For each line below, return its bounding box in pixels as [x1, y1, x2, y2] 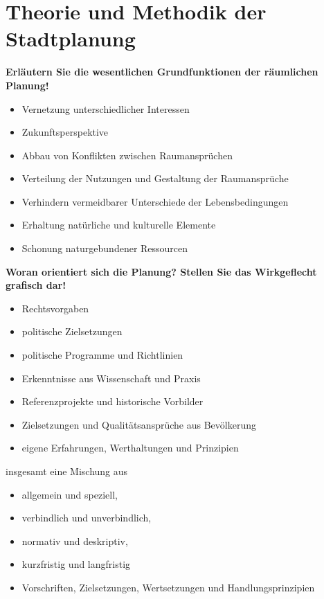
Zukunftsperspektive [21, 125, 109, 139]
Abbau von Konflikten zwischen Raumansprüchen [21, 147, 233, 162]
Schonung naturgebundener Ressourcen [21, 241, 188, 256]
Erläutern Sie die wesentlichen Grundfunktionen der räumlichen [6, 64, 318, 79]
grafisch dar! [6, 278, 66, 292]
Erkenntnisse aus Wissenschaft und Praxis [21, 370, 201, 385]
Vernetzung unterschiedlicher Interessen [21, 101, 190, 116]
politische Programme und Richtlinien [21, 348, 183, 362]
